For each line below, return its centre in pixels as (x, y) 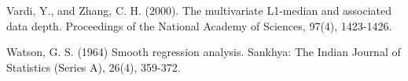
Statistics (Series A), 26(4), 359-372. (94, 67)
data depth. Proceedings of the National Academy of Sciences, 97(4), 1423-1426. (199, 25)
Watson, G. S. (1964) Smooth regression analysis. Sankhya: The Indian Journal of (204, 52)
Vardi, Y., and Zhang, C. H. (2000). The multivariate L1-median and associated (199, 10)
